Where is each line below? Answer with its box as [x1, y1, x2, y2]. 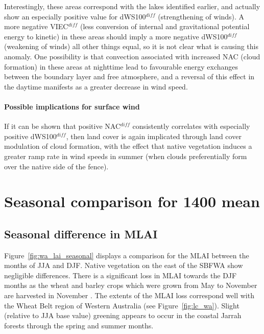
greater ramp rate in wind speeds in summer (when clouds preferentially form [4, 150, 247, 161]
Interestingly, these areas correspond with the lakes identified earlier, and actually [4, 1, 260, 11]
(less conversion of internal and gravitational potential [80, 21, 250, 32]
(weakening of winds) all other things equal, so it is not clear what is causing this [4, 41, 258, 52]
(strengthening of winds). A [158, 11, 245, 21]
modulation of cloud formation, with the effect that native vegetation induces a [4, 141, 252, 151]
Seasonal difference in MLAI [4, 226, 158, 241]
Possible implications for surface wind [4, 101, 140, 112]
